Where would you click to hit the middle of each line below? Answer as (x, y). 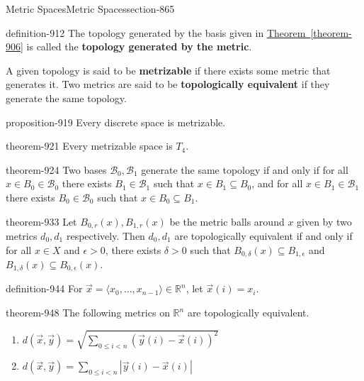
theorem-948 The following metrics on (88, 313)
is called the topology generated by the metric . (139, 46)
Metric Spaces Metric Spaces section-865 (90, 9)
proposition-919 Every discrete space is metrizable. (116, 122)
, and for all (277, 183)
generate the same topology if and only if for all (245, 169)
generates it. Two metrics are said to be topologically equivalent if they (168, 84)
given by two (324, 221)
